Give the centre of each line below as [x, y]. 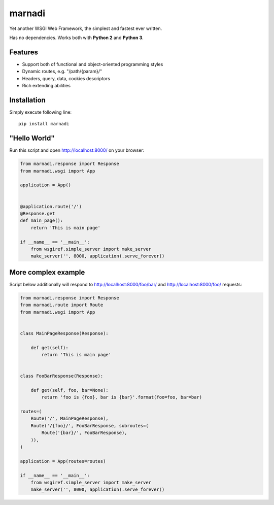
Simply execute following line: [41, 112]
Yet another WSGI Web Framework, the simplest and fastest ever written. [86, 28]
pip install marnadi [44, 124]
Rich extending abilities [46, 86]
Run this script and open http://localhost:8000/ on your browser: [77, 150]
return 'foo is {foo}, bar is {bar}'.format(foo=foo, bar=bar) [122, 397]
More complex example [47, 272]
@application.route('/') [51, 206]
